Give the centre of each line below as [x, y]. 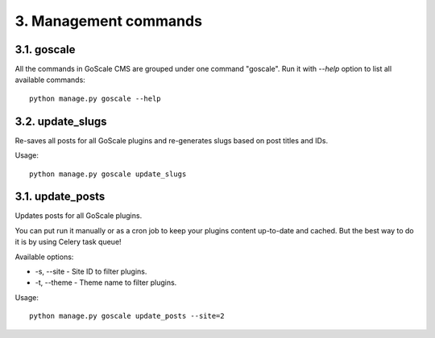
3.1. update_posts [60, 197]
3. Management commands [109, 21]
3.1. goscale [45, 49]
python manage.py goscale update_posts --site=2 [127, 316]
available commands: [50, 80]
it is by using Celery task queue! [68, 242]
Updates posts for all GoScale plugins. [79, 216]
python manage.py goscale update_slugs [108, 174]
